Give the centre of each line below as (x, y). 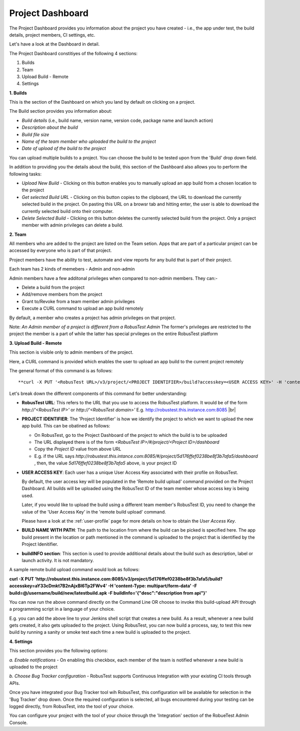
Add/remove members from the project (62, 294)
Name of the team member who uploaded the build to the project (89, 142)
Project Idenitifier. (40, 544)
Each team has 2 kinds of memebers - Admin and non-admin (72, 269)
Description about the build (50, 127)
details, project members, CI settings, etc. (52, 35)
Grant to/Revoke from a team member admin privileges (78, 301)
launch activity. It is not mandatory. (58, 560)
